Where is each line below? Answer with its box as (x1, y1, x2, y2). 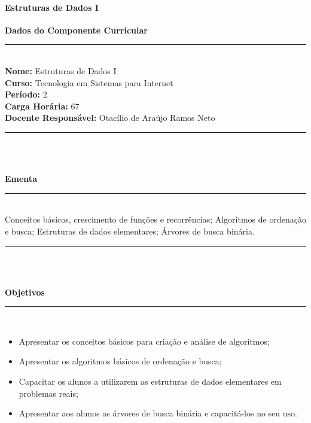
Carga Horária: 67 (5, 99, 80, 112)
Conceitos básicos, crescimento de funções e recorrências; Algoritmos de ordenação (5, 213, 306, 226)
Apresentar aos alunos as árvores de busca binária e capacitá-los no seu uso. (19, 407, 297, 419)
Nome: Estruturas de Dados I (5, 64, 117, 77)
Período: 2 (5, 88, 47, 101)
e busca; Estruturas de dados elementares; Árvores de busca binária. (5, 224, 255, 237)
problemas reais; (19, 387, 78, 399)
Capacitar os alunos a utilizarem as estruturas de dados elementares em (19, 375, 282, 388)
